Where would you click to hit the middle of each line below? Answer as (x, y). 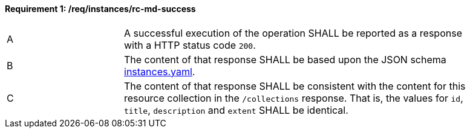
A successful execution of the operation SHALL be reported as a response (293, 33)
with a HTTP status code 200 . (190, 45)
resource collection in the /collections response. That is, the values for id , (294, 98)
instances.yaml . (160, 71)
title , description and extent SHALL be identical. (236, 110)
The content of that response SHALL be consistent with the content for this (295, 86)
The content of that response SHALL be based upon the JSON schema (285, 59)
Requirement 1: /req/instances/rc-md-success (100, 9)
